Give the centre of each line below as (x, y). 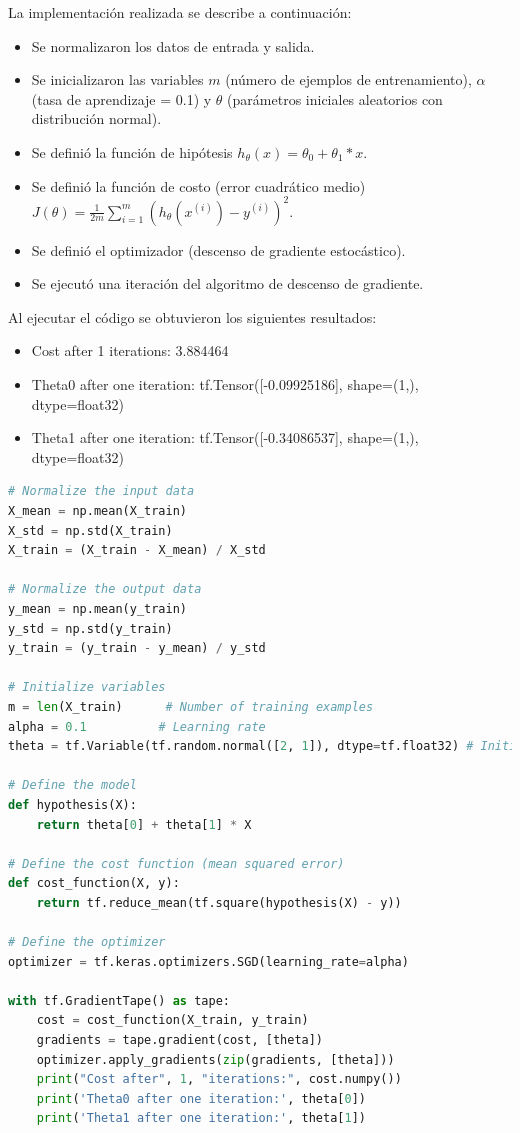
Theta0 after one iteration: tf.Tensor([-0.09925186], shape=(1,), (225, 384)
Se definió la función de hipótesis (132, 151)
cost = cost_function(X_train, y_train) (172, 1020)
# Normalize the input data (101, 491)
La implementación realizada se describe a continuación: (180, 12)
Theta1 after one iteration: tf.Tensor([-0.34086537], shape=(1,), (225, 437)
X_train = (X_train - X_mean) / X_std (137, 550)
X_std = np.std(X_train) (90, 530)
